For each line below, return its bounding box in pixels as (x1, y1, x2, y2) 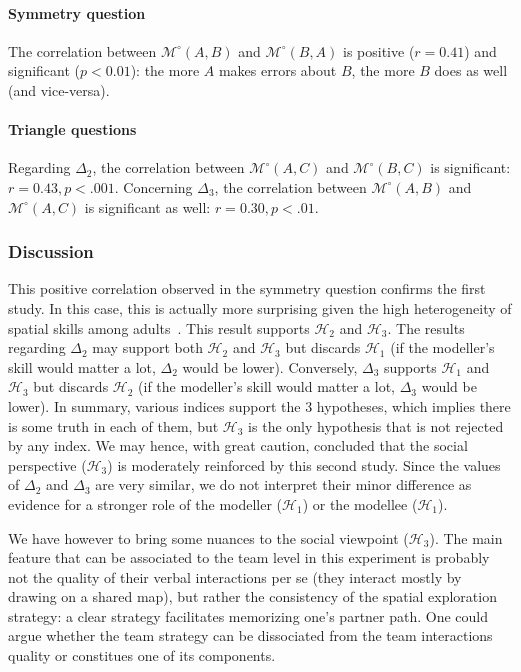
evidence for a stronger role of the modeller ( (8, 493, 283, 514)
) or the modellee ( (302, 493, 418, 514)
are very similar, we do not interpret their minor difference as (95, 474, 472, 495)
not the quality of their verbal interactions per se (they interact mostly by (8, 566, 462, 587)
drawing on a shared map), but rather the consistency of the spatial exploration (8, 586, 497, 607)
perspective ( (8, 454, 87, 475)
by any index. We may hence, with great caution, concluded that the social (8, 435, 468, 456)
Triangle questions (8, 119, 137, 140)
